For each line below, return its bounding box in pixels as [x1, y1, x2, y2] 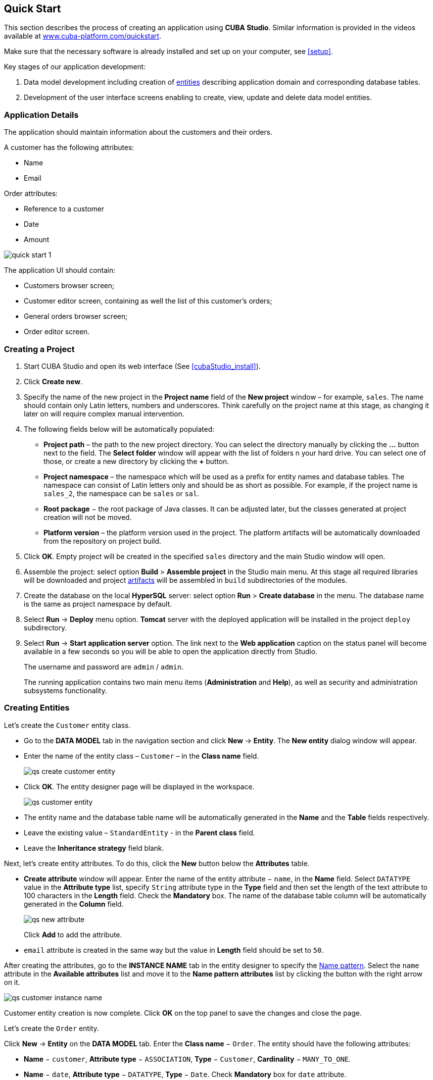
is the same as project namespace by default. [24, 599, 172, 608]
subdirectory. [24, 623, 67, 632]
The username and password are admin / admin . [24, 662, 184, 671]
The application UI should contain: [4, 266, 115, 275]
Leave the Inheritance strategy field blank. [24, 843, 164, 852]
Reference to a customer [24, 205, 104, 213]
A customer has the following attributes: [4, 143, 134, 152]
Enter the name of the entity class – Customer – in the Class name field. [24, 751, 259, 760]
